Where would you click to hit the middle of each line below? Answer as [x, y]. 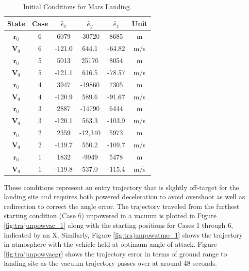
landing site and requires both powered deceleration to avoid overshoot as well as [124, 197]
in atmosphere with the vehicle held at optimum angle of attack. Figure [110, 244]
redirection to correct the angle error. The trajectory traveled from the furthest [122, 206]
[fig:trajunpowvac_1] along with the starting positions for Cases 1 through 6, [118, 225]
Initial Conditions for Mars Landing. [77, 6]
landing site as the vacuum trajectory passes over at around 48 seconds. [110, 263]
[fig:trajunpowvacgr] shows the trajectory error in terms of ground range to [116, 253]
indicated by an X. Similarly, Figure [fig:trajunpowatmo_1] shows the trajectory [124, 234]
